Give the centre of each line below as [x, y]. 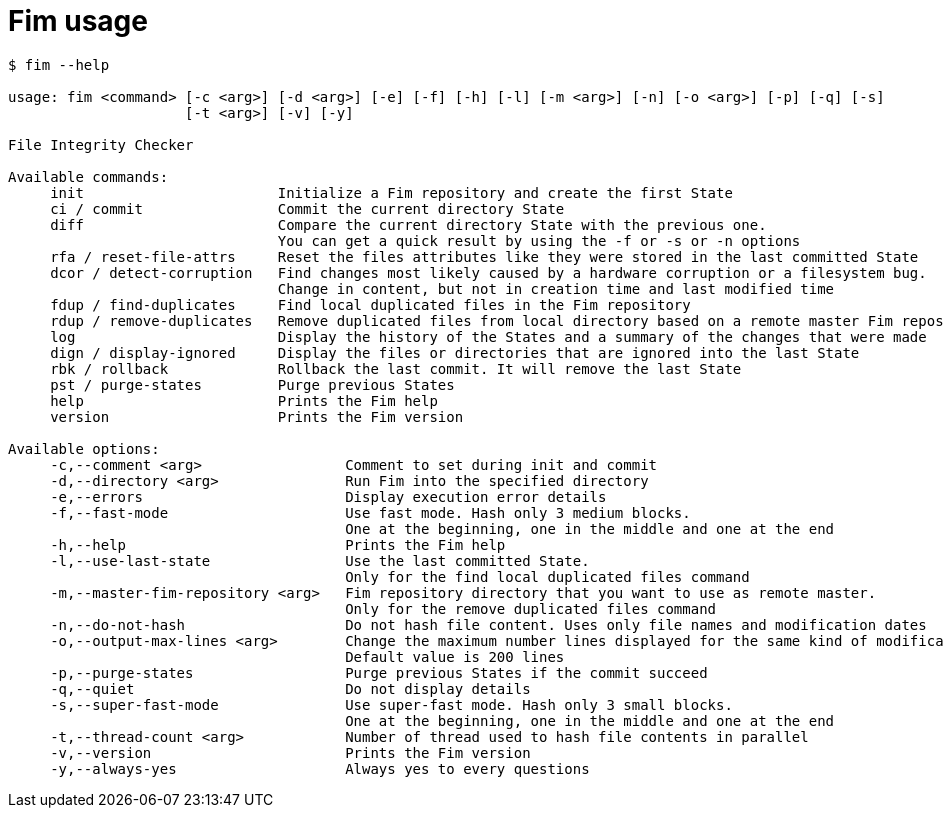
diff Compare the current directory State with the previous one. [408, 224]
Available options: [84, 448]
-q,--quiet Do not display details [290, 688]
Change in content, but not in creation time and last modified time [556, 288]
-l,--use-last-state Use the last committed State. [320, 560]
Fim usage [78, 21]
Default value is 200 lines [455, 656]
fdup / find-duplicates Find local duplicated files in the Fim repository [370, 304]
